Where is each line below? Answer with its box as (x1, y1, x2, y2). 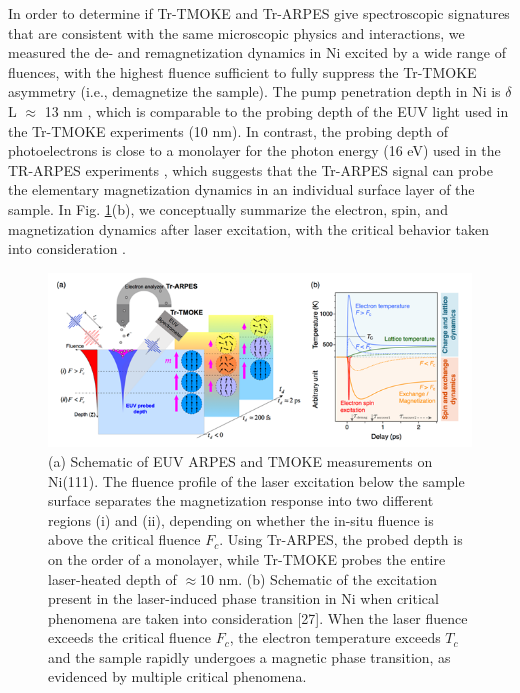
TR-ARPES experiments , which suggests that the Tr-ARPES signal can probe (8, 159, 493, 180)
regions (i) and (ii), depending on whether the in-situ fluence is (48, 509, 434, 530)
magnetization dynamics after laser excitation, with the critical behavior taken (8, 218, 489, 239)
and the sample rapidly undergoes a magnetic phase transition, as (48, 646, 451, 667)
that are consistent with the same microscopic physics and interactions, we (8, 22, 465, 43)
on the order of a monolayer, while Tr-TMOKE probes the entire (48, 548, 446, 569)
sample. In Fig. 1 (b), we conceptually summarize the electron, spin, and (8, 198, 448, 219)
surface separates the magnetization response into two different (48, 490, 434, 511)
